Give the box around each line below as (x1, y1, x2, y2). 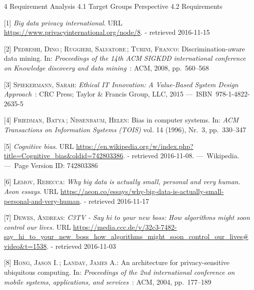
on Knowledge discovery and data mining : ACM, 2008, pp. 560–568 (4, 62, 209, 72)
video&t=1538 (4, 241, 47, 251)
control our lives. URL (4, 221, 71, 232)
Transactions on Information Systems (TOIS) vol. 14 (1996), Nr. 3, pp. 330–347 (4, 124, 246, 134)
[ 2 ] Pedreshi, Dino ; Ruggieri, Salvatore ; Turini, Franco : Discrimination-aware (4, 43, 245, 53)
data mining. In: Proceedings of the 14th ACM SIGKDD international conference (4, 53, 246, 63)
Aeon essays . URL (4, 186, 59, 196)
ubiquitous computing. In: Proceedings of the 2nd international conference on (4, 267, 235, 277)
